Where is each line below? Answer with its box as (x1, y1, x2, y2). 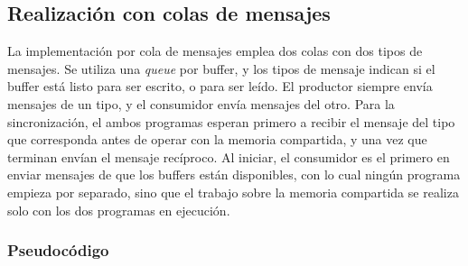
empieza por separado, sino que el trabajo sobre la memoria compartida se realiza (7, 182, 459, 201)
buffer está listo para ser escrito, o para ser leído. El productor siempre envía (7, 77, 433, 96)
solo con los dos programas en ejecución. (7, 200, 230, 219)
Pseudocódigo (7, 239, 109, 261)
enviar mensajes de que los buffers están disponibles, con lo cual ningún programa (7, 165, 461, 184)
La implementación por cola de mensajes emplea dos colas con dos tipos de (7, 41, 423, 60)
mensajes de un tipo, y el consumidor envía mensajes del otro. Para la (7, 94, 395, 113)
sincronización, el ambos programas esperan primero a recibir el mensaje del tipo (7, 112, 455, 131)
